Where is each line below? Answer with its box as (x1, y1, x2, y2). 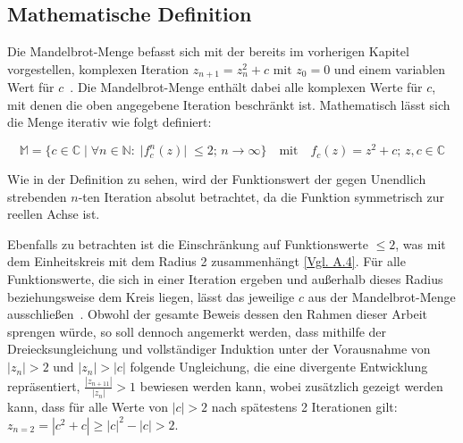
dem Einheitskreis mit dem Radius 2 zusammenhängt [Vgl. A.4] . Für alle (7, 252, 406, 271)
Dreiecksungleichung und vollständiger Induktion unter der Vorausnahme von (7, 339, 431, 358)
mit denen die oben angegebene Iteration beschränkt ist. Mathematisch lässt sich (7, 95, 450, 113)
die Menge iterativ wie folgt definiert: (7, 113, 212, 131)
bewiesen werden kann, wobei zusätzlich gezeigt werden (139, 376, 443, 395)
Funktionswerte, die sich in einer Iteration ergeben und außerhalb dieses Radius (7, 270, 443, 288)
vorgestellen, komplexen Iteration (7, 59, 189, 78)
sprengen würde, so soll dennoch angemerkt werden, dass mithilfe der (7, 322, 387, 340)
